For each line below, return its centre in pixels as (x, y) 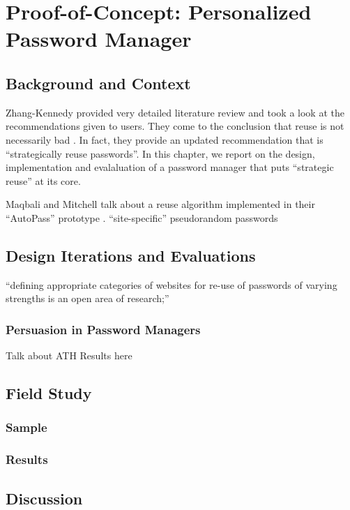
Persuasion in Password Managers (103, 329)
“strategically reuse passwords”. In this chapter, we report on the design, (160, 153)
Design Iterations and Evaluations (131, 255)
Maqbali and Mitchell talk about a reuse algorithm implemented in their (160, 204)
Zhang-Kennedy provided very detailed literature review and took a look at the (175, 112)
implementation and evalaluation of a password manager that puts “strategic (170, 167)
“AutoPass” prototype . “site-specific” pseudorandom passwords (142, 217)
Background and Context (98, 83)
